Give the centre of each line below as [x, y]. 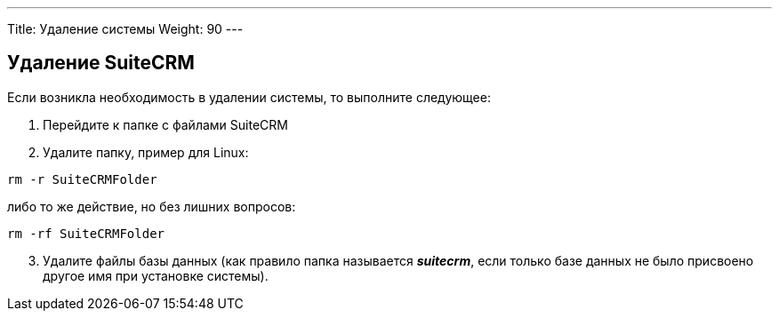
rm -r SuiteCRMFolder [82, 179]
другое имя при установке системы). [156, 275]
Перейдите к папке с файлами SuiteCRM [165, 124]
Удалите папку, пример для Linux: [146, 152]
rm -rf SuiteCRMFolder [86, 233]
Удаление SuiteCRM [101, 63]
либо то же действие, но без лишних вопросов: [152, 206]
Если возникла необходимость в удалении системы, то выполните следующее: [249, 97]
